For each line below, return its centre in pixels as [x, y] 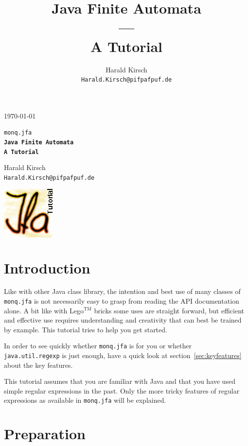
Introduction [47, 268]
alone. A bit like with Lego [44, 310]
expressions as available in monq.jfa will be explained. [85, 400]
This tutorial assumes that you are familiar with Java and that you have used [120, 381]
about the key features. [38, 365]
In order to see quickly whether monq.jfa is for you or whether [98, 346]
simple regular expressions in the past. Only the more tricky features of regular [122, 390]
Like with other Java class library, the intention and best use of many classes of [122, 291]
